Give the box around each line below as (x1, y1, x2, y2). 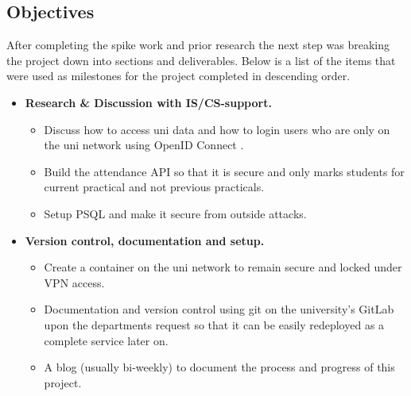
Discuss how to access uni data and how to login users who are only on (44, 121, 390, 137)
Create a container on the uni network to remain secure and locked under (44, 259, 402, 275)
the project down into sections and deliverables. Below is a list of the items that (6, 52, 396, 68)
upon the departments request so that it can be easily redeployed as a (44, 316, 385, 333)
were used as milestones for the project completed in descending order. (6, 67, 351, 84)
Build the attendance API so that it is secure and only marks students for (44, 163, 405, 179)
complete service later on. (44, 332, 169, 348)
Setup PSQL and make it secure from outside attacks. (44, 205, 307, 221)
